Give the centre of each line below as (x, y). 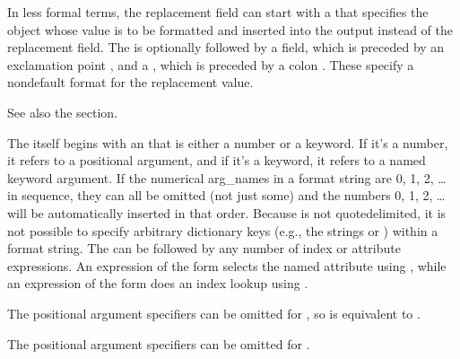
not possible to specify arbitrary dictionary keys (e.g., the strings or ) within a (223, 230)
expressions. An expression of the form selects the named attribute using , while (227, 265)
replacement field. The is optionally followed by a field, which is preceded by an (226, 47)
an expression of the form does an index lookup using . (158, 283)
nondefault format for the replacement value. (130, 82)
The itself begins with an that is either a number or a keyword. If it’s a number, (228, 142)
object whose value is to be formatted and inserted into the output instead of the (230, 29)
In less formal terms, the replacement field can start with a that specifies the (218, 12)
